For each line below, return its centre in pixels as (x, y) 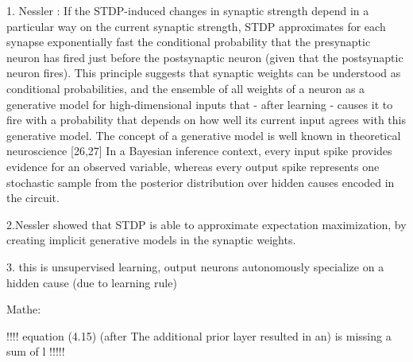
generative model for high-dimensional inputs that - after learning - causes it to (200, 104)
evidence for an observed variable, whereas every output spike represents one (193, 166)
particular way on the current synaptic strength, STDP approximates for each (196, 26)
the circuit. (33, 198)
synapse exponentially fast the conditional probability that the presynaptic (189, 42)
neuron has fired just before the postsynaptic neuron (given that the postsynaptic (205, 57)
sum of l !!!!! (36, 351)
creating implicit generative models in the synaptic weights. (151, 240)
